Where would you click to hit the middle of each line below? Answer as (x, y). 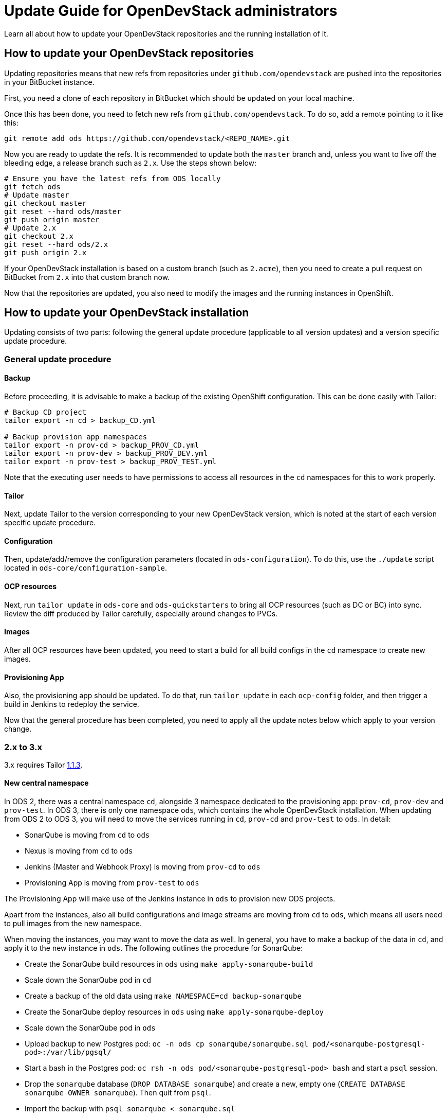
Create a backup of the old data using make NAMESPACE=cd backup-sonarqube (163, 996)
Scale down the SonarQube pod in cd (88, 980)
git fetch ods (32, 187)
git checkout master (45, 203)
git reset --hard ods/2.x (56, 244)
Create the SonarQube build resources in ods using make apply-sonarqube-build (169, 964)
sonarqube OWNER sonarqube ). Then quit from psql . (118, 1093)
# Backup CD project (45, 412)
